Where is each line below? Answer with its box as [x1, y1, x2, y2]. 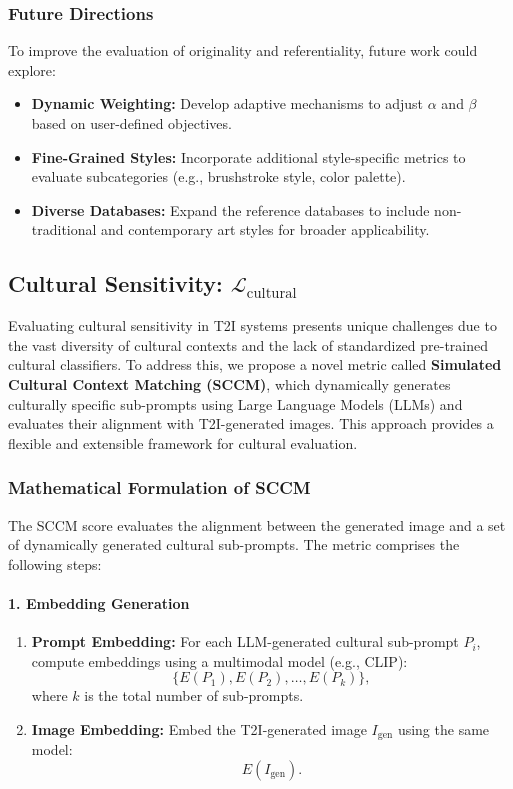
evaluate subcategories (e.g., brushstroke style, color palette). [31, 166, 406, 187]
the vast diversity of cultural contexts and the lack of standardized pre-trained [8, 334, 489, 355]
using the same [397, 718, 490, 739]
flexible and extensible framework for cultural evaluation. [8, 432, 358, 453]
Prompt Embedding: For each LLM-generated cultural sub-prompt [31, 631, 459, 652]
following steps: [8, 553, 102, 574]
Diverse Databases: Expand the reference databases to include [31, 199, 430, 220]
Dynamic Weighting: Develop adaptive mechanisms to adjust [31, 93, 424, 114]
